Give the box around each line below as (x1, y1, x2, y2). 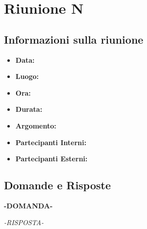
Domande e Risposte (4, 178, 111, 193)
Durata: (15, 104, 43, 114)
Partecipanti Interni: (15, 137, 87, 147)
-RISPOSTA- (4, 217, 44, 227)
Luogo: (15, 71, 39, 81)
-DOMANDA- (4, 200, 53, 210)
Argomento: (15, 120, 56, 130)
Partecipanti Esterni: (15, 153, 88, 164)
